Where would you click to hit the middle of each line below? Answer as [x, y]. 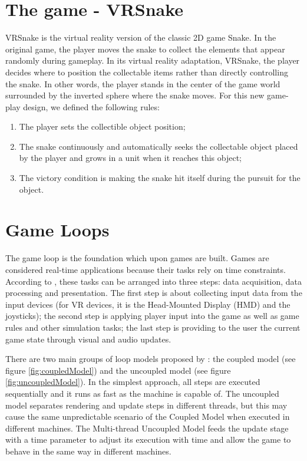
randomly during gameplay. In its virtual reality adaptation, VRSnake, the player [153, 60]
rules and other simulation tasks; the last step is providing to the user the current [153, 327]
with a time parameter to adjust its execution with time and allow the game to [148, 439]
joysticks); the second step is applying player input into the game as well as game [152, 316]
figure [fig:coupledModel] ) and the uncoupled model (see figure [118, 370]
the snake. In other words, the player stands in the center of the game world [143, 83]
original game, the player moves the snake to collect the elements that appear [145, 49]
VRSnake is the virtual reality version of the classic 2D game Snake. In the [141, 37]
